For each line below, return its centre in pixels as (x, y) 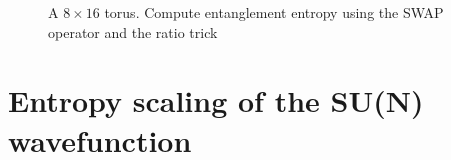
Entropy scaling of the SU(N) (216, 100)
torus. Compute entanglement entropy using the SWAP (274, 12)
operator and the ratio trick (133, 31)
